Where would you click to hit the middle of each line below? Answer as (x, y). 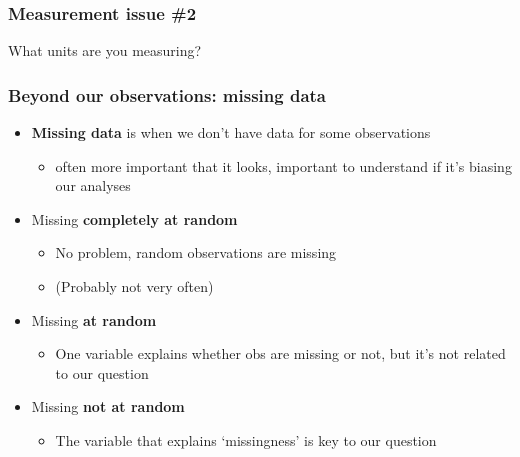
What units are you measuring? (105, 50)
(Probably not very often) (134, 286)
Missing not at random (108, 406)
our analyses (93, 185)
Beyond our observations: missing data (167, 94)
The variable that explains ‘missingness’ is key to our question (246, 439)
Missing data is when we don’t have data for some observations (231, 132)
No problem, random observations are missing (196, 252)
